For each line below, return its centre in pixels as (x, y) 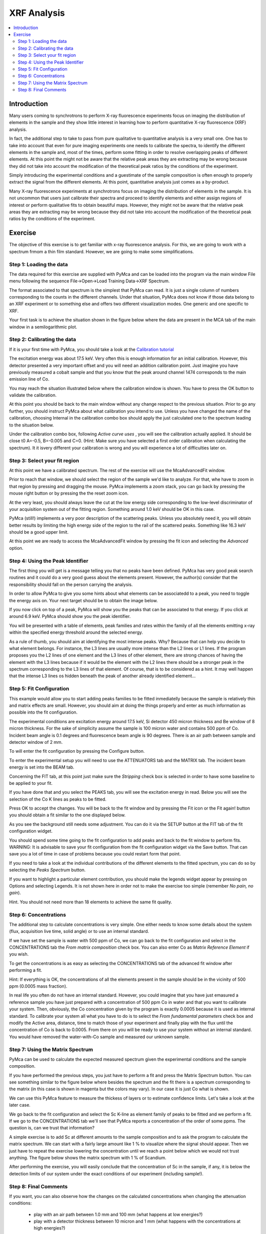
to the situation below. (32, 425)
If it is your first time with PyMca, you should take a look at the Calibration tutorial (92, 349)
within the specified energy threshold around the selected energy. (76, 632)
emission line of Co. (29, 379)
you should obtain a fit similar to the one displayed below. (67, 815)
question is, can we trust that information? (52, 1128)
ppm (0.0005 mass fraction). (38, 986)
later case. (20, 1105)
